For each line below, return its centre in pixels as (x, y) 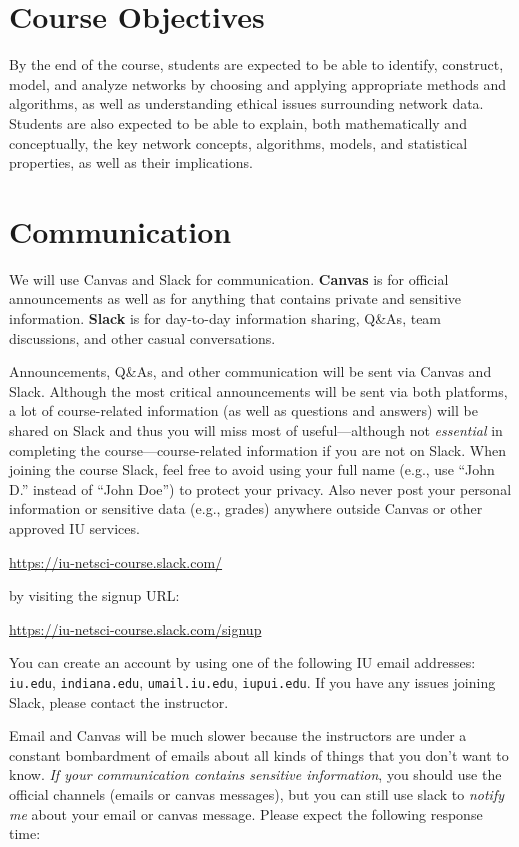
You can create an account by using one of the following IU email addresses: (242, 662)
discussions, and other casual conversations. (142, 337)
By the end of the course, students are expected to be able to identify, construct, (256, 64)
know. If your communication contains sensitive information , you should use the (255, 774)
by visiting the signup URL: (94, 595)
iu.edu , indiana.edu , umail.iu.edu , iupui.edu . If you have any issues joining (252, 681)
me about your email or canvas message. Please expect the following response (246, 813)
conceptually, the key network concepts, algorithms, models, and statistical (238, 142)
